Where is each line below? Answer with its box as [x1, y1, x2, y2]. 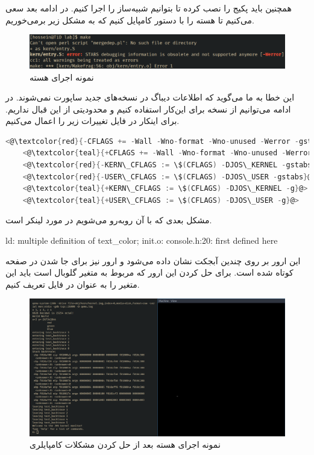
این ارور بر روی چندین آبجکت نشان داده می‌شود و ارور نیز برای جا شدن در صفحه [5, 254, 301, 267]
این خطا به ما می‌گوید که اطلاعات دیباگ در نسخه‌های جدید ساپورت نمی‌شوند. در [5, 91, 295, 104]
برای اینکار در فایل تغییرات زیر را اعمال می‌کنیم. [5, 114, 180, 127]
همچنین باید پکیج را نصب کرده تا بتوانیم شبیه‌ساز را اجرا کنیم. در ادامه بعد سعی [5, 2, 292, 14]
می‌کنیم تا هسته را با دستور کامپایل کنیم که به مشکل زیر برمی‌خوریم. [5, 13, 254, 26]
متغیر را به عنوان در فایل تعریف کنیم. [5, 277, 140, 290]
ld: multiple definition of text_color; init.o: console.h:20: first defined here [5, 234, 278, 247]
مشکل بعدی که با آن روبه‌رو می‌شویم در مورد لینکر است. [5, 214, 212, 226]
